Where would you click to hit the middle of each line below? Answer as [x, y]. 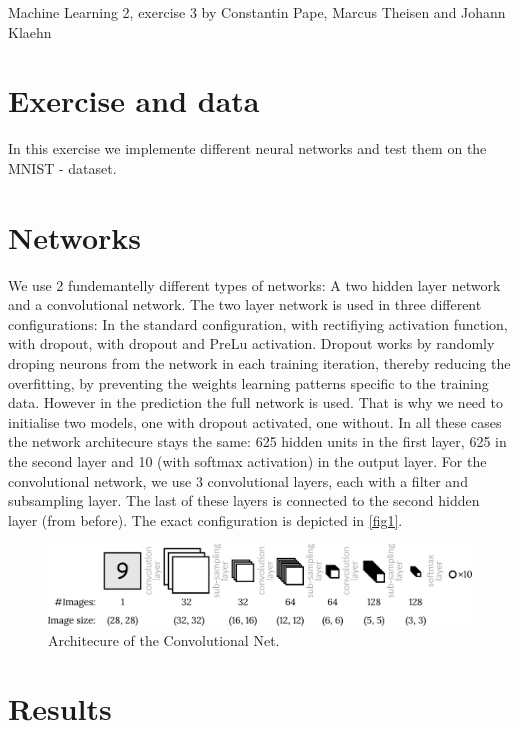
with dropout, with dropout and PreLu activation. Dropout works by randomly [251, 343]
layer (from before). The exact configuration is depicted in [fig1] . [205, 519]
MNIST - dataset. [62, 167]
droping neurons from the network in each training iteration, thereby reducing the [259, 363]
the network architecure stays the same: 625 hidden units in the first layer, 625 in [257, 441]
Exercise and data [134, 100]
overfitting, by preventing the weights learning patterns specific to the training [248, 382]
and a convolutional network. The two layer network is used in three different [245, 304]
